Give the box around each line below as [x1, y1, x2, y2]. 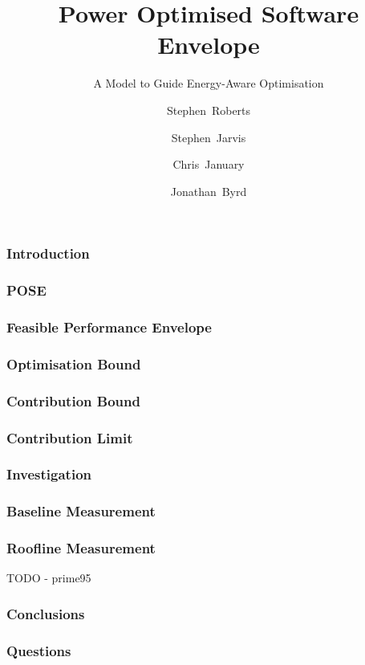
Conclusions [6, 603, 85, 623]
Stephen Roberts [166, 101, 251, 118]
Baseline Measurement [6, 501, 156, 521]
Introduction [6, 243, 90, 263]
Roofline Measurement [6, 538, 156, 558]
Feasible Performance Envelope [6, 316, 212, 337]
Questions [6, 640, 71, 660]
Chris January [172, 156, 245, 173]
